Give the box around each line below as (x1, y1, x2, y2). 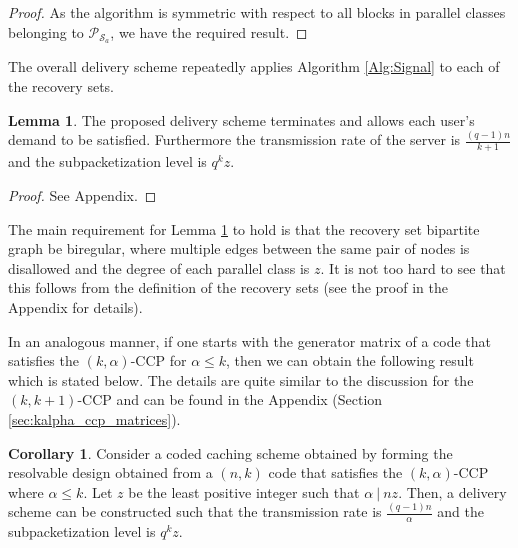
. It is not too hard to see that (320, 257, 506, 278)
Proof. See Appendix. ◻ (8, 184, 157, 205)
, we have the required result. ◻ (110, 21, 308, 42)
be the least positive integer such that (128, 481, 360, 502)
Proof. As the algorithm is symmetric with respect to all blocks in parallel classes (8, 2, 506, 22)
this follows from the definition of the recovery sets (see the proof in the (8, 277, 448, 298)
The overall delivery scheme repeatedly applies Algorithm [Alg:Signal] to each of (8, 56, 500, 77)
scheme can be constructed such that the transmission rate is (8, 501, 382, 522)
